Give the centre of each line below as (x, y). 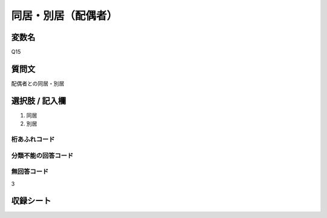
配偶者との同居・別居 (38, 83)
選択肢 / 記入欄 (39, 101)
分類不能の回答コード (42, 156)
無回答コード (30, 171)
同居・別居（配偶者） (64, 16)
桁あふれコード (33, 139)
